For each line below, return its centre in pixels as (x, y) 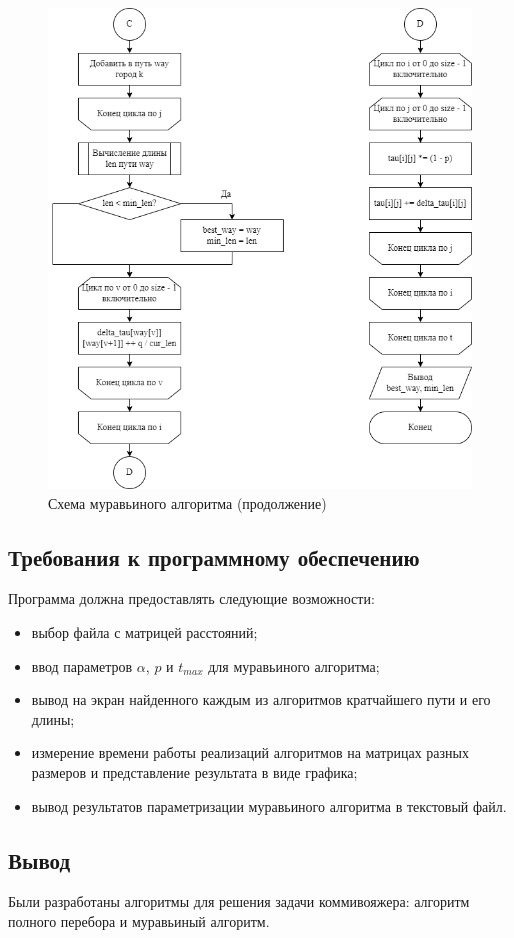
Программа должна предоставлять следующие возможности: (191, 598)
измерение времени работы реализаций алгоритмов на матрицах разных (250, 752)
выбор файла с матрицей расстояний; (144, 631)
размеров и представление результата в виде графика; (194, 771)
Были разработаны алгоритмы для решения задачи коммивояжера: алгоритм (239, 901)
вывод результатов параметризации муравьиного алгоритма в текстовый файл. (269, 805)
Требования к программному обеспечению (214, 556)
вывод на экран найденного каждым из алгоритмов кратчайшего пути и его (261, 699)
